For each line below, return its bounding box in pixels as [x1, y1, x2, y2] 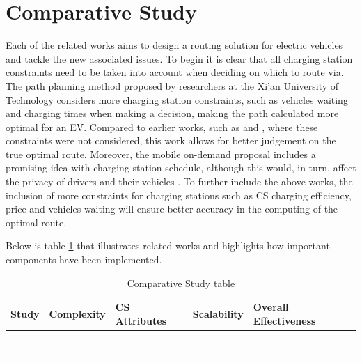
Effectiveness [253, 313, 316, 327]
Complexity [49, 307, 106, 321]
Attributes [115, 313, 167, 327]
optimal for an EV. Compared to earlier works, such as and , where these [6, 119, 318, 134]
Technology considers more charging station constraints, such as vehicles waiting [6, 92, 348, 107]
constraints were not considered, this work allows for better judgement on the [6, 133, 336, 148]
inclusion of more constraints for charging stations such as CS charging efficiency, [6, 187, 352, 202]
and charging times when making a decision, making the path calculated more [6, 106, 339, 121]
